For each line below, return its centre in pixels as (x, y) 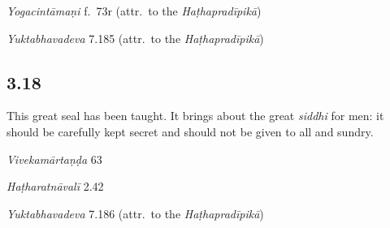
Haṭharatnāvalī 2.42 (55, 186)
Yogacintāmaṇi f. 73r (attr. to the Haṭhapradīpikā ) (134, 11)
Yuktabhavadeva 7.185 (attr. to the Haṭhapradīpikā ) (135, 38)
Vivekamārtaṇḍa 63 (54, 159)
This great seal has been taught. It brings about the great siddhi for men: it (195, 116)
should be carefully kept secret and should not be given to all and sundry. (190, 131)
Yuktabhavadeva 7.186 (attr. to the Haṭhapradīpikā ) (135, 213)
